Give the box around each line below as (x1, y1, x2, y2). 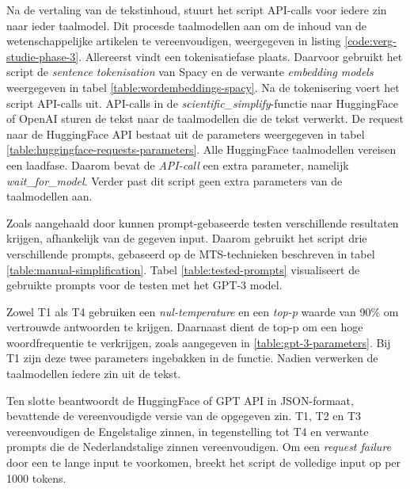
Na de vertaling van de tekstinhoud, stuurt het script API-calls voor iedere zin (6, 2, 387, 17)
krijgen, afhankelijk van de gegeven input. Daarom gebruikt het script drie (6, 230, 367, 246)
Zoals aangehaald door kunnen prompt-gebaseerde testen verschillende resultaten (6, 214, 399, 231)
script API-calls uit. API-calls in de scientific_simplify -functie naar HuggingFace (6, 94, 398, 111)
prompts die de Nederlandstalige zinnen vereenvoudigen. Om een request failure (6, 438, 392, 455)
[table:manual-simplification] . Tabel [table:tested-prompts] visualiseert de (6, 261, 360, 277)
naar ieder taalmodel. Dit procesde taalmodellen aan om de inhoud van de (6, 17, 367, 33)
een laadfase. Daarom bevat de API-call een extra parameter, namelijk (6, 156, 349, 173)
